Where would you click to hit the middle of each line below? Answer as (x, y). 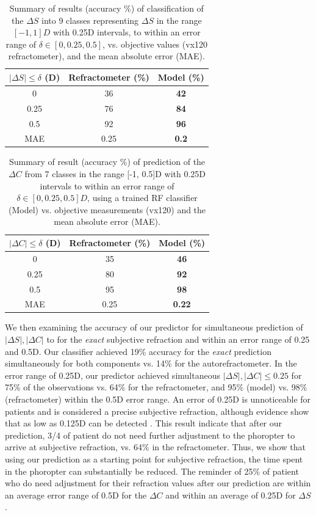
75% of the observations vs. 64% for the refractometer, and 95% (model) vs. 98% (156, 387)
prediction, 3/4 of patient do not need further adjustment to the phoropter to (150, 435)
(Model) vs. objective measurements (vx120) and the (107, 209)
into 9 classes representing (90, 20)
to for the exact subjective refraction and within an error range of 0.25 (178, 339)
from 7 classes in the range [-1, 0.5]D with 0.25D (115, 174)
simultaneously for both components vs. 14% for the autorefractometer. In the (151, 363)
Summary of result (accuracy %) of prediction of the (107, 162)
